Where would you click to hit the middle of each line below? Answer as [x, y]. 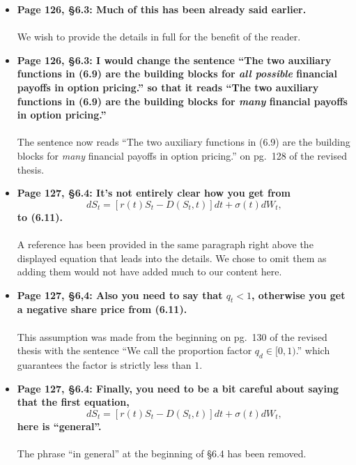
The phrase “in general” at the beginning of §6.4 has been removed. [162, 453]
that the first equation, [73, 402]
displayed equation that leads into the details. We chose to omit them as [172, 258]
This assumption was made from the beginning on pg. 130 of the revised [172, 336]
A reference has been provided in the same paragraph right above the [165, 244]
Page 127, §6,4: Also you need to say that [120, 295]
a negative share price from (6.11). [102, 309]
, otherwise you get [299, 295]
